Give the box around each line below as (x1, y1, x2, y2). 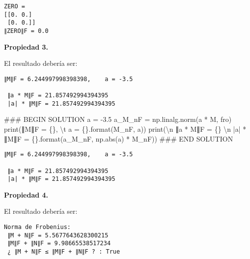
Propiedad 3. (4, 41, 49, 52)
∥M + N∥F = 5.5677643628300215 (7, 231, 109, 239)
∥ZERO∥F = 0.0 (4, 27, 49, 34)
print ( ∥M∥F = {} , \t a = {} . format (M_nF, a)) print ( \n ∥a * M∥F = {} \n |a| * (4, 124, 247, 134)
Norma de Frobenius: (4, 224, 71, 231)
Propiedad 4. (4, 189, 49, 200)
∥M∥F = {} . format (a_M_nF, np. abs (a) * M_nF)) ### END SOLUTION (4, 133, 233, 144)
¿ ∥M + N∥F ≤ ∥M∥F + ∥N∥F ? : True (7, 248, 120, 255)
